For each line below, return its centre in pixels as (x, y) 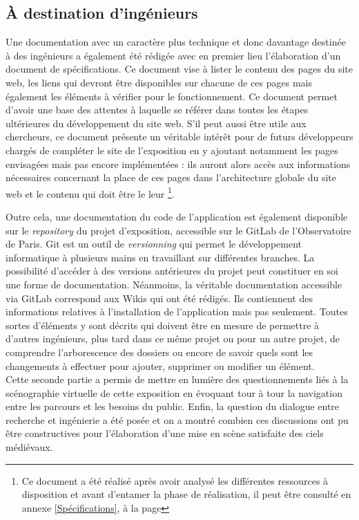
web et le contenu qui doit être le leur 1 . (90, 192)
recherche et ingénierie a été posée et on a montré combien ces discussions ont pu (177, 419)
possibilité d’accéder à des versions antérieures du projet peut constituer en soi (172, 271)
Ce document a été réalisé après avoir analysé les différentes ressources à (175, 480)
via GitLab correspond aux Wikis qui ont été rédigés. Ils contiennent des (159, 298)
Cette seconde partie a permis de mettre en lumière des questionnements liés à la (177, 379)
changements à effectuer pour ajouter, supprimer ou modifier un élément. (160, 365)
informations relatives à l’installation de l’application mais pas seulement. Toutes (177, 312)
